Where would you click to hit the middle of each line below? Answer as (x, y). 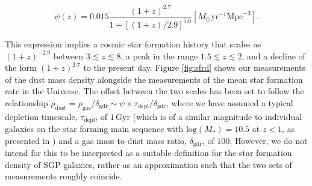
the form (21, 67)
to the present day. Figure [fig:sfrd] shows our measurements (195, 67)
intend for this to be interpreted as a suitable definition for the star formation (148, 153)
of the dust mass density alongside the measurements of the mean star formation (154, 79)
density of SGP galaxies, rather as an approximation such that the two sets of (148, 164)
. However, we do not (269, 140)
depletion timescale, (41, 116)
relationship (27, 102)
